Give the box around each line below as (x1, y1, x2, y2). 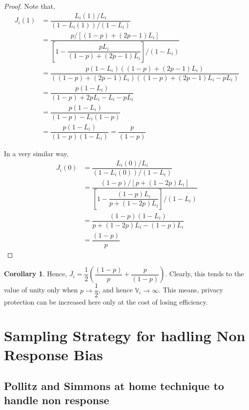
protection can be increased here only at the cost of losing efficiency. (4, 297, 208, 307)
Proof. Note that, (4, 1, 55, 11)
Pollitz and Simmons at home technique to (4, 378, 224, 393)
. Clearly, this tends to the (165, 268, 244, 279)
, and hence (98, 285, 133, 295)
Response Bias (4, 345, 103, 365)
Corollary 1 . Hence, (4, 268, 67, 279)
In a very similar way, (4, 148, 69, 158)
